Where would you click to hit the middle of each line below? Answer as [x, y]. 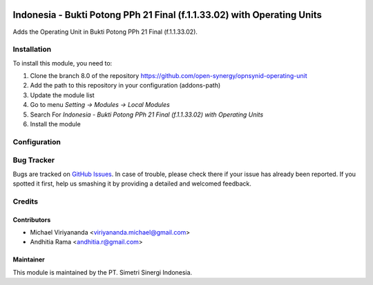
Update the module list [62, 95]
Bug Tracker [34, 160]
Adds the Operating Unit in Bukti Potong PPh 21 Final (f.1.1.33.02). [105, 32]
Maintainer [29, 259]
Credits [25, 202]
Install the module [55, 124]
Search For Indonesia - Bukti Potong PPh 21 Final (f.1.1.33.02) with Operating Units [147, 115]
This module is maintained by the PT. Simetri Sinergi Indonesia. [103, 272]
